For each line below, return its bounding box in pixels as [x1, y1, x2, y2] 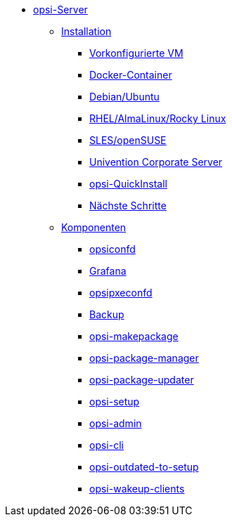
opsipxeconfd [89, 287, 153, 299]
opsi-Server [33, 4, 88, 15]
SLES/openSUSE [89, 134, 167, 146]
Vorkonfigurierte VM [89, 47, 183, 59]
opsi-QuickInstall [89, 178, 167, 190]
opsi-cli [89, 439, 124, 451]
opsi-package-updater [89, 374, 194, 386]
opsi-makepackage [89, 330, 179, 342]
